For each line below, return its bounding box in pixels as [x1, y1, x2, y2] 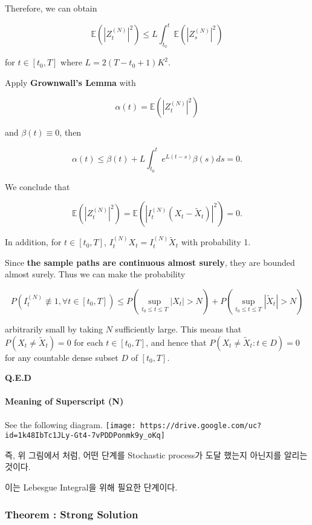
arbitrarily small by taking [5, 322, 103, 335]
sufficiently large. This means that [115, 322, 242, 335]
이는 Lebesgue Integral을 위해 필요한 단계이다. [5, 481, 178, 494]
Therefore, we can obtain [5, 2, 97, 14]
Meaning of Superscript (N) [5, 395, 124, 408]
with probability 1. [181, 236, 251, 248]
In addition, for [5, 236, 62, 248]
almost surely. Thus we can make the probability [5, 268, 186, 280]
